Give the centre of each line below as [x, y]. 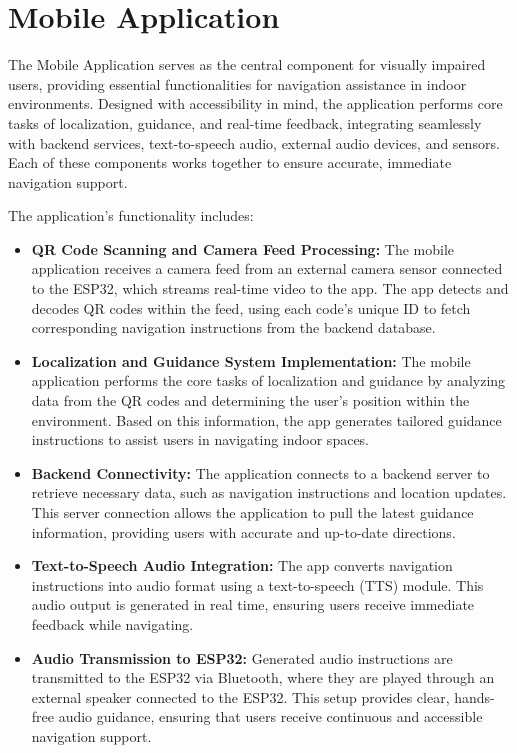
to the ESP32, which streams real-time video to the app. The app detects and [270, 288]
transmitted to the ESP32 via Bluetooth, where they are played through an [263, 677]
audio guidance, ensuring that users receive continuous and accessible [270, 716]
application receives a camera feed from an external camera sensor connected [267, 268]
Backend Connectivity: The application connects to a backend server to [260, 472]
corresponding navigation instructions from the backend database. [233, 327]
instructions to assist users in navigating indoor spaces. [200, 439]
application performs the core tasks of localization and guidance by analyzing [268, 380]
